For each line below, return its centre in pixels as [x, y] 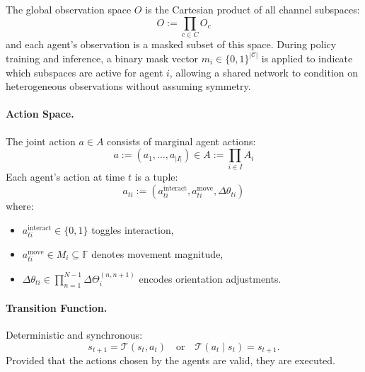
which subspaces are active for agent [85, 72]
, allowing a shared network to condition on [264, 72]
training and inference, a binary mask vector [102, 58]
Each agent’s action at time [65, 177]
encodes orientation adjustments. [210, 278]
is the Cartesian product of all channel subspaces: [253, 9]
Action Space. [40, 114]
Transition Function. [57, 308]
